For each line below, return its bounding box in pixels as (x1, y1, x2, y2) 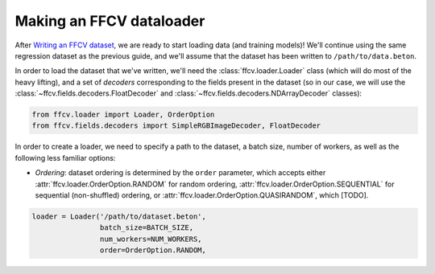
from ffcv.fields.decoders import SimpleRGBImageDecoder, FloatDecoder (31, 121, 321, 130)
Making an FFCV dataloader (14, 12, 205, 30)
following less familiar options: (14, 153, 116, 162)
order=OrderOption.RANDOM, (99, 246, 207, 255)
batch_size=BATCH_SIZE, (99, 223, 193, 232)
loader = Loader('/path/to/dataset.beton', (31, 212, 207, 221)
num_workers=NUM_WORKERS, (99, 234, 202, 243)
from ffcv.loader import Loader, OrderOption (31, 110, 215, 120)
